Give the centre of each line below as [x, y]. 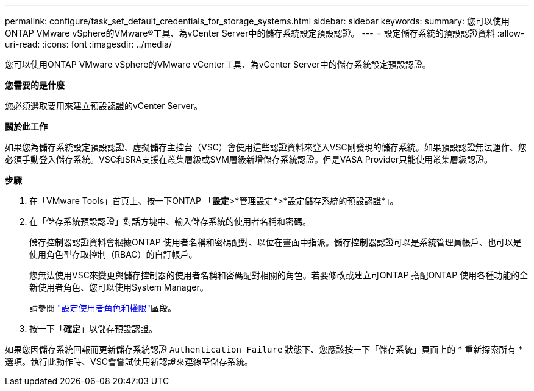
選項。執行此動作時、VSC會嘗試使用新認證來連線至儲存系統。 [129, 361]
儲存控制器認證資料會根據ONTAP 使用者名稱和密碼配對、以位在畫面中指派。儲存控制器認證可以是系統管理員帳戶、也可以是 [276, 242]
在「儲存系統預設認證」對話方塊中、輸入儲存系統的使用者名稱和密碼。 [170, 221]
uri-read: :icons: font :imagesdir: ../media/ [88, 44]
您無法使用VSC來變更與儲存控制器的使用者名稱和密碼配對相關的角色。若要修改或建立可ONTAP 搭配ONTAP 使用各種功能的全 [279, 275]
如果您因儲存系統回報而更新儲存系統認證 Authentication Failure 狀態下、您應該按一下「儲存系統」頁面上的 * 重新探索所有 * [264, 349]
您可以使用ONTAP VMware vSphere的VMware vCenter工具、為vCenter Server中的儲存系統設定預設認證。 [218, 64]
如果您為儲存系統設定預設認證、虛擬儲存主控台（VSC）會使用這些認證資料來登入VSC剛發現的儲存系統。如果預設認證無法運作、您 [266, 147]
